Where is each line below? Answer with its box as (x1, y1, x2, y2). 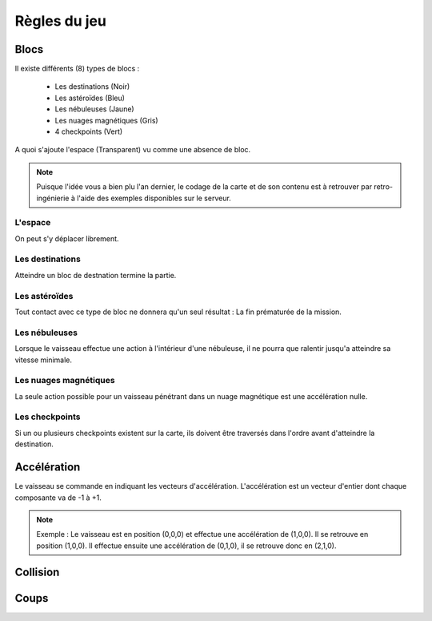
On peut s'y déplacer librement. (14, 233, 119, 244)
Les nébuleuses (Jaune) (54, 104, 135, 114)
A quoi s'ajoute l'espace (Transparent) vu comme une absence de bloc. (14, 145, 251, 155)
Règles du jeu (14, 12, 107, 30)
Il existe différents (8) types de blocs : (14, 64, 140, 74)
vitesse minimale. (14, 355, 72, 365)
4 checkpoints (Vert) (54, 127, 123, 136)
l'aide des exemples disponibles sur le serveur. (76, 193, 231, 203)
